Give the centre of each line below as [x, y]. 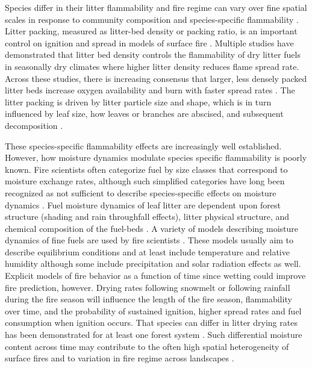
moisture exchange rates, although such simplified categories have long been [145, 181]
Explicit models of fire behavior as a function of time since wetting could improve [155, 276]
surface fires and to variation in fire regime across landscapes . [120, 358]
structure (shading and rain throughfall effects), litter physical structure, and [147, 217]
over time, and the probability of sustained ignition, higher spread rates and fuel [153, 310]
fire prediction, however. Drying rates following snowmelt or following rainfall [148, 287]
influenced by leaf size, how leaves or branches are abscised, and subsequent [144, 114]
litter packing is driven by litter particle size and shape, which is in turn [138, 101]
